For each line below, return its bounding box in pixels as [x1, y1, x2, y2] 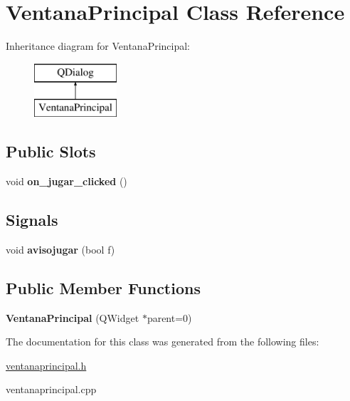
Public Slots [6, 140, 96, 162]
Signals [6, 209, 58, 231]
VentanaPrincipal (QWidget [6, 310, 139, 325]
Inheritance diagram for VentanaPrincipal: [6, 38, 191, 53]
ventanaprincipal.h [6, 358, 87, 373]
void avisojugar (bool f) [6, 241, 115, 256]
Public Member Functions [6, 276, 201, 298]
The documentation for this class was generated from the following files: [6, 334, 319, 349]
